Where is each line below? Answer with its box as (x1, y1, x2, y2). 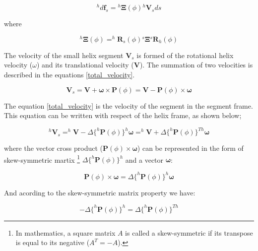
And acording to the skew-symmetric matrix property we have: (4, 187, 195, 197)
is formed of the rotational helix (136, 50, 234, 60)
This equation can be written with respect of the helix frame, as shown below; (4, 110, 242, 121)
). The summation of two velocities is (139, 60, 253, 70)
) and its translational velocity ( (36, 60, 134, 70)
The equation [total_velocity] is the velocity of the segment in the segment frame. (4, 100, 253, 111)
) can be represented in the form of (137, 143, 244, 153)
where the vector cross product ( (4, 143, 103, 153)
